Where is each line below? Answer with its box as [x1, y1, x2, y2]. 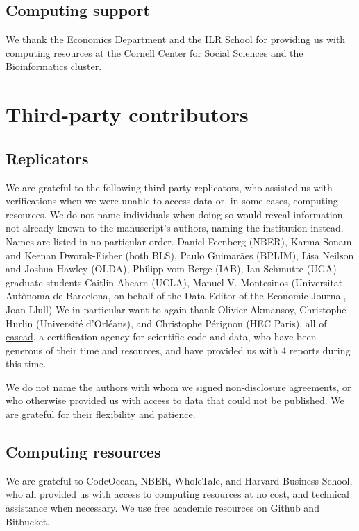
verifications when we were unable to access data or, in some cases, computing [6, 193, 338, 208]
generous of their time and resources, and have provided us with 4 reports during [6, 342, 351, 357]
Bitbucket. [6, 514, 50, 528]
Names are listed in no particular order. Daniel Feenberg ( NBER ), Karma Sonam [6, 234, 352, 248]
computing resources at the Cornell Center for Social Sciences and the [6, 45, 303, 60]
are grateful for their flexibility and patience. [6, 407, 196, 421]
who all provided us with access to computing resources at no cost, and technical [6, 487, 349, 501]
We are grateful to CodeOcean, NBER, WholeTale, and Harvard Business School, [6, 473, 353, 487]
